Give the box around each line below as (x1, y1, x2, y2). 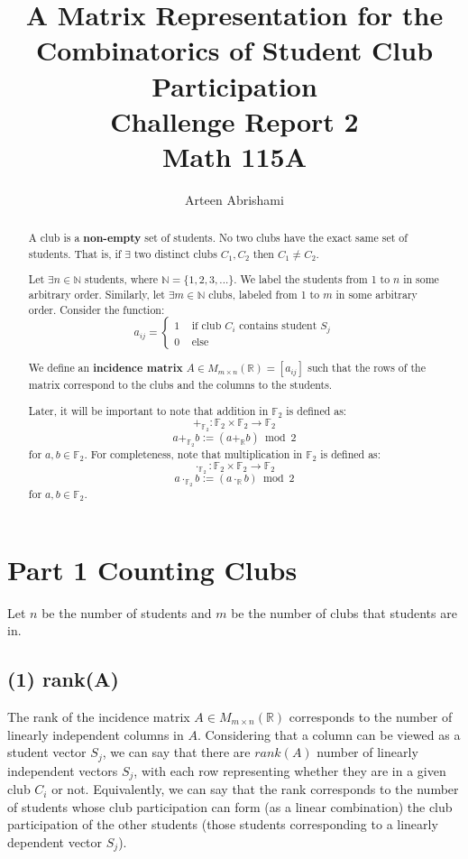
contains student (239, 319, 317, 331)
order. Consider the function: (28, 301, 165, 317)
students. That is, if (28, 245, 122, 261)
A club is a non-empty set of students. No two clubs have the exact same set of (28, 230, 408, 246)
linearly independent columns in (7, 725, 184, 744)
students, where (85, 272, 159, 287)
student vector (7, 743, 87, 762)
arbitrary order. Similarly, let (28, 287, 165, 302)
